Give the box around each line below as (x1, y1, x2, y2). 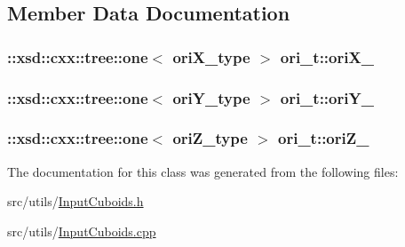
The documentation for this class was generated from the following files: (7, 162, 399, 180)
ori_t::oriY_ (280, 86, 374, 108)
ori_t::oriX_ (280, 45, 374, 68)
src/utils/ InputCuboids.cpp (7, 221, 156, 240)
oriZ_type (172, 127, 248, 149)
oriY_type (172, 86, 250, 108)
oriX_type (172, 45, 250, 68)
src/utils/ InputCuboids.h (7, 192, 144, 211)
